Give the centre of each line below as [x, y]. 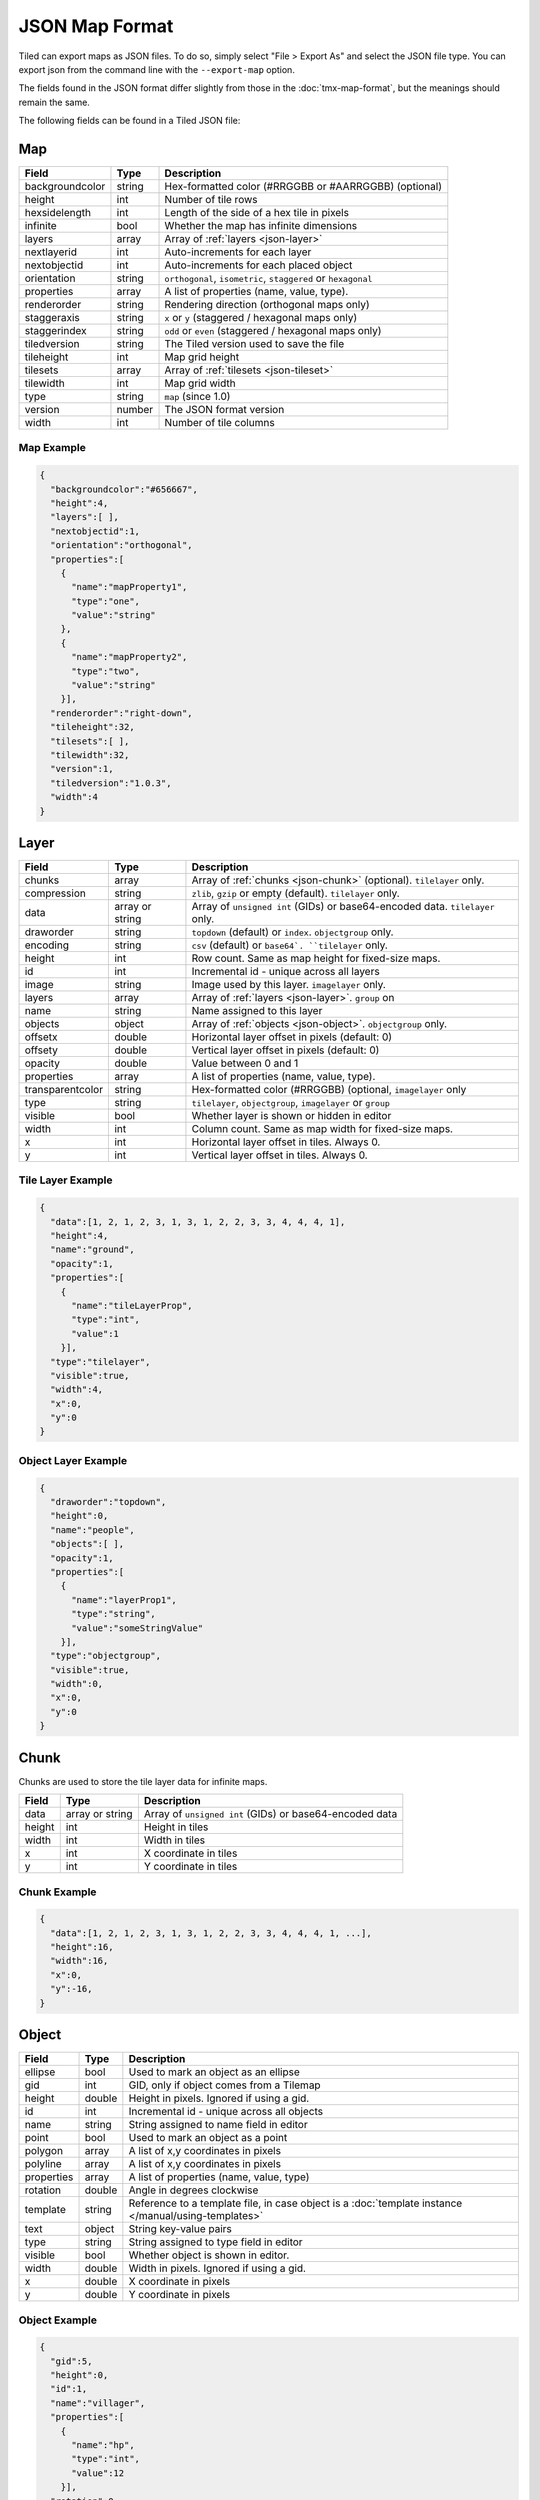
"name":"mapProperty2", [129, 657]
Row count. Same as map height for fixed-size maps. [316, 958]
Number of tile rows [211, 200]
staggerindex [55, 331]
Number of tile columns [219, 423]
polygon [44, 2151]
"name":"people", [92, 1529]
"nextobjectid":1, [95, 531]
